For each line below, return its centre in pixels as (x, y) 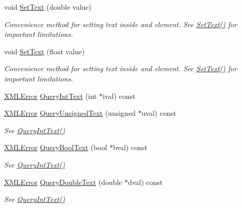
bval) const (130, 147)
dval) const (145, 182)
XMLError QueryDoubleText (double (63, 182)
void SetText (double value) (48, 7)
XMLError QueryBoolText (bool (56, 147)
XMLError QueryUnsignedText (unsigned (70, 113)
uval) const (159, 113)
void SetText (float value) (44, 51)
